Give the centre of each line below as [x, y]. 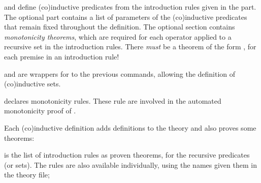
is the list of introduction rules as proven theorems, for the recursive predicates [127, 155]
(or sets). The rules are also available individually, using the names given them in [130, 164]
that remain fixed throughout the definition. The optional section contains [120, 27]
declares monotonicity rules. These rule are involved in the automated [113, 100]
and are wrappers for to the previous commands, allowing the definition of [120, 73]
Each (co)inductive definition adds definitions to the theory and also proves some [130, 127]
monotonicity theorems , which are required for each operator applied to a [118, 36]
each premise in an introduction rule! [62, 56]
